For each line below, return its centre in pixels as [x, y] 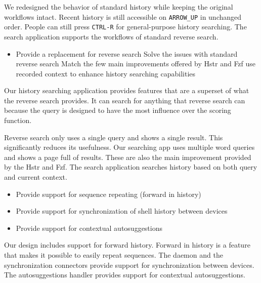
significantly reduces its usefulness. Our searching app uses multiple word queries [129, 147]
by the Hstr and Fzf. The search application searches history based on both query [131, 167]
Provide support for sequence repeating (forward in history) [108, 194]
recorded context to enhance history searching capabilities [106, 73]
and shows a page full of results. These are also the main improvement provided [128, 157]
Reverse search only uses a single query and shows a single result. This [114, 137]
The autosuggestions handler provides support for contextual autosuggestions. [125, 275]
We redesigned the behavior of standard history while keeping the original [119, 7]
